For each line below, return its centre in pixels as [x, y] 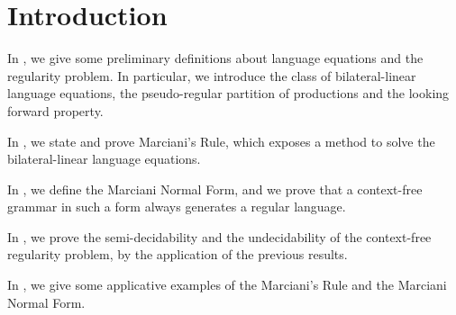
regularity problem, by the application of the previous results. [178, 254]
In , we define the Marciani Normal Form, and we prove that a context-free [215, 189]
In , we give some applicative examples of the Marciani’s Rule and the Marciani [227, 285]
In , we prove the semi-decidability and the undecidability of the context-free [219, 236]
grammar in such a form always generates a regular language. [177, 207]
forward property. [55, 110]
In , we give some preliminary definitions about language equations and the [215, 58]
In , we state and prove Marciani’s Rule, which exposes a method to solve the [221, 141]
